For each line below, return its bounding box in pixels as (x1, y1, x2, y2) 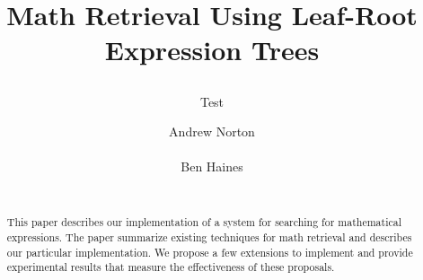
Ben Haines (181, 157, 243, 176)
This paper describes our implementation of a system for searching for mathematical (6, 214, 402, 230)
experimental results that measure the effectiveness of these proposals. (6, 259, 335, 275)
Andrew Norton (169, 122, 255, 141)
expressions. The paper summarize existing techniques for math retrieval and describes (6, 229, 412, 244)
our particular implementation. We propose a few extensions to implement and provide (6, 244, 413, 259)
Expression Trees (104, 31, 320, 68)
